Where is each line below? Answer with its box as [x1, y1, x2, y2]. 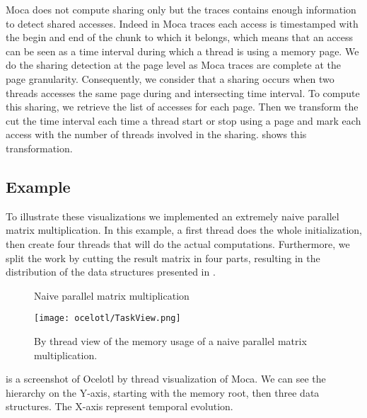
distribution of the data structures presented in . [6, 264, 216, 279]
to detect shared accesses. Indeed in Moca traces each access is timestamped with [6, 16, 359, 30]
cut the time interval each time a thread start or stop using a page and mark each [6, 113, 361, 128]
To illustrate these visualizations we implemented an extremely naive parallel [6, 208, 339, 223]
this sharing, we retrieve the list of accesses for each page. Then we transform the [6, 99, 359, 114]
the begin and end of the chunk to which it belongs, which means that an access [6, 30, 354, 45]
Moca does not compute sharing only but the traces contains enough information [6, 2, 356, 16]
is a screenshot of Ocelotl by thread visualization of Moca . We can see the [6, 371, 326, 386]
